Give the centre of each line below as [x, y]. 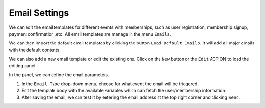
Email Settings [39, 13]
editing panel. [23, 65]
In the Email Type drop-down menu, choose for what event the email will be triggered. [110, 84]
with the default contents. [35, 50]
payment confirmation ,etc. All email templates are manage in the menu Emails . [90, 34]
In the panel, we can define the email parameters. [59, 75]
